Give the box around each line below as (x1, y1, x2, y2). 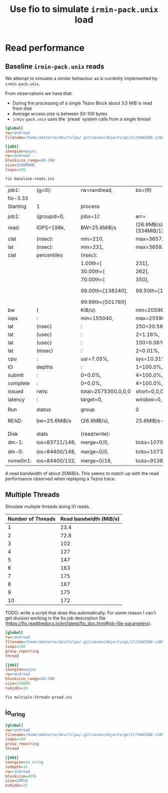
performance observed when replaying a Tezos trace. (5, 476, 116, 482)
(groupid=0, (36, 212, 65, 219)
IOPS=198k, (36, 224, 65, 231)
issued (7, 387, 23, 394)
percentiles (36, 251, 63, 258)
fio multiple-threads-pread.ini (5, 694, 72, 699)
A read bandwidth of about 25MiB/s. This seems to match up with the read (5, 470, 159, 476)
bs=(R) (135, 186, 152, 193)
